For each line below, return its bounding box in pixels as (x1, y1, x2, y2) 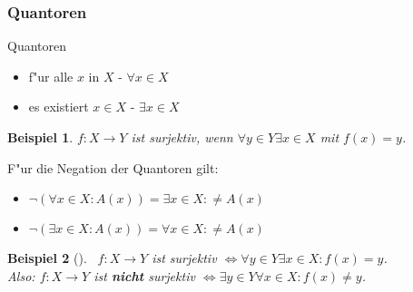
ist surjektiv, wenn (131, 128, 233, 146)
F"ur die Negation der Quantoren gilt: (7, 158, 219, 177)
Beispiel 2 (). (7, 248, 87, 268)
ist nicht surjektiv (93, 266, 195, 285)
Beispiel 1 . (7, 128, 74, 146)
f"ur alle (28, 66, 74, 85)
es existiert (28, 97, 89, 116)
